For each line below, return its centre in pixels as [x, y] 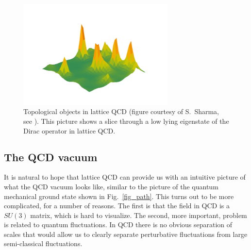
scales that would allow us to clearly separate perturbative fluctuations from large [126, 234]
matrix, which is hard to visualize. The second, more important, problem [139, 215]
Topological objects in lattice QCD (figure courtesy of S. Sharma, [121, 111]
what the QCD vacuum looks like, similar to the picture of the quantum [111, 186]
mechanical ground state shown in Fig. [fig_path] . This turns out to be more [119, 196]
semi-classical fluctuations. [43, 243]
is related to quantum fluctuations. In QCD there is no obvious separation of [118, 225]
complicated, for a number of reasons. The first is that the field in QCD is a [117, 206]
